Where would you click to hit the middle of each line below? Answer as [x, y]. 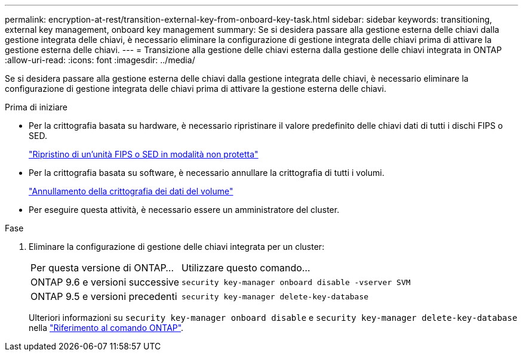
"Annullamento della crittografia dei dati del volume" [131, 191]
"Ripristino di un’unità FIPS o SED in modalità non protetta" [144, 154]
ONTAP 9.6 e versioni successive [105, 282]
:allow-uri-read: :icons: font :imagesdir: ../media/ [100, 60]
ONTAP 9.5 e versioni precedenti [104, 296]
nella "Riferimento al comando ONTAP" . [106, 328]
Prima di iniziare [36, 107]
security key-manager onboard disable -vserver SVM [296, 282]
